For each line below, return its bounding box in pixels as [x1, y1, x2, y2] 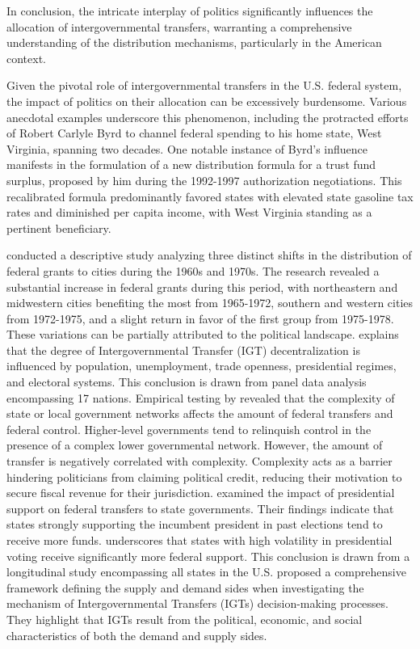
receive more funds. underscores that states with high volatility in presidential [6, 532, 393, 548]
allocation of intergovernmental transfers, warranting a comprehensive [6, 18, 352, 35]
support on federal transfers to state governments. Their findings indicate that [6, 499, 394, 516]
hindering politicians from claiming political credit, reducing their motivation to [6, 468, 402, 485]
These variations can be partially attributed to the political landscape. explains [6, 326, 399, 343]
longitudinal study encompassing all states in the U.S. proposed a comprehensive [6, 563, 406, 580]
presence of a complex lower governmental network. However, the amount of [6, 436, 383, 453]
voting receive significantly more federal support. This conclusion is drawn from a [6, 547, 410, 564]
